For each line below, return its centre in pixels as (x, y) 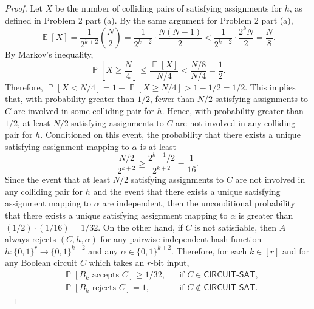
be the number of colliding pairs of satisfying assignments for (169, 8)
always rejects (31, 239)
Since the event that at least (58, 179)
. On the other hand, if (140, 227)
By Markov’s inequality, (49, 54)
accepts (106, 275)
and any (103, 250)
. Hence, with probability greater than (233, 110)
